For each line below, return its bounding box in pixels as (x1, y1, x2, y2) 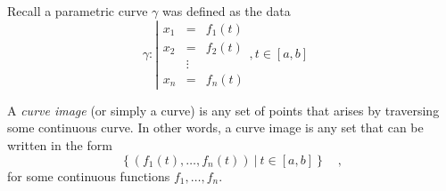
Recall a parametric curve (7, 2, 148, 20)
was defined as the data (162, 2, 291, 20)
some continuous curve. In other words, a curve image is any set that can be (7, 118, 424, 137)
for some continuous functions (7, 166, 170, 185)
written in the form (7, 136, 112, 155)
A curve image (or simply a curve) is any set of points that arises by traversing (7, 100, 440, 119)
